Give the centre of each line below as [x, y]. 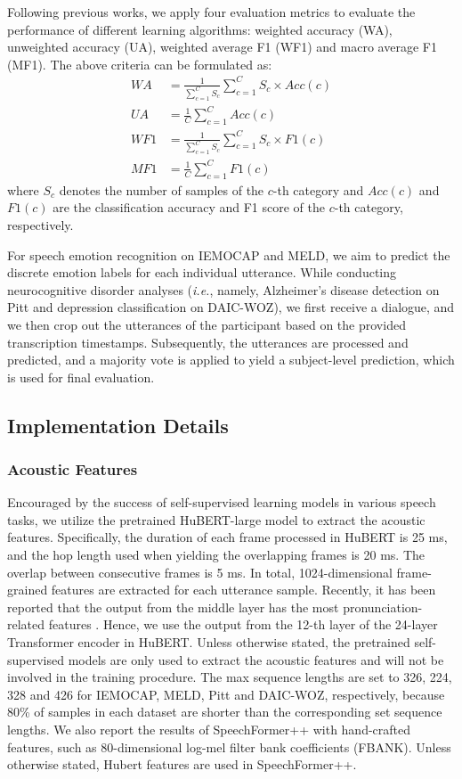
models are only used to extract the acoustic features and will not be [256, 659]
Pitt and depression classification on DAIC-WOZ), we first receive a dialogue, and [231, 307]
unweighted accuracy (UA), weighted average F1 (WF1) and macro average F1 [222, 47]
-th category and [318, 189]
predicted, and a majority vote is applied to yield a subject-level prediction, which [231, 360]
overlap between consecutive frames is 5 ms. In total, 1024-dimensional [200, 572]
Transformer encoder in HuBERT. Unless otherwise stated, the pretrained [209, 642]
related [26, 624]
